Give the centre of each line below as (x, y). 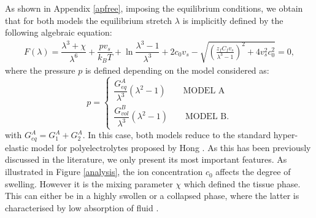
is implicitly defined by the (233, 20)
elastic (17, 147)
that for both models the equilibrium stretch (89, 20)
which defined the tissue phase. (242, 183)
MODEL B (206, 117)
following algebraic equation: (59, 32)
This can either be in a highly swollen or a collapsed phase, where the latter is (152, 196)
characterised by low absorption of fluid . (82, 207)
